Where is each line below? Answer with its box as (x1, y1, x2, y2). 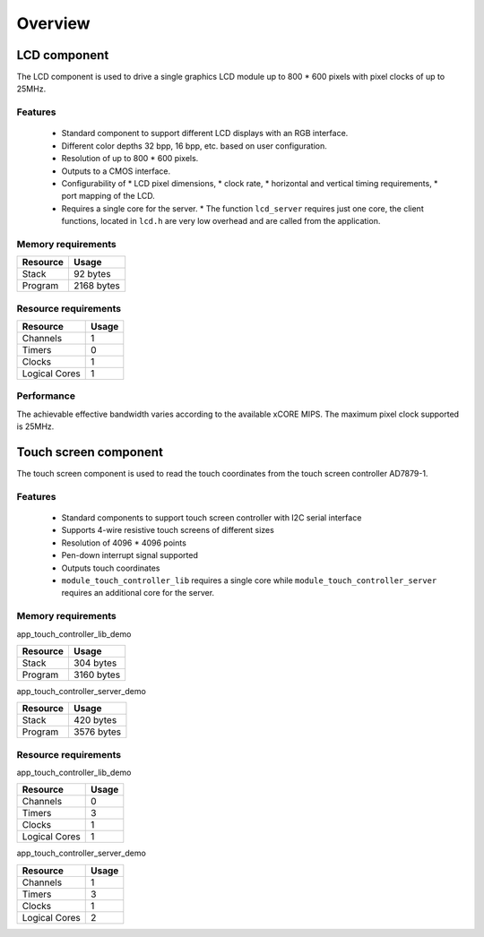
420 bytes (73, 714, 117, 726)
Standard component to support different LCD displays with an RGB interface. (61, 128, 349, 139)
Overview (16, 13, 91, 33)
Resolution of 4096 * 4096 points (61, 537, 187, 548)
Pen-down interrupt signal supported (61, 550, 199, 561)
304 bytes (73, 657, 117, 669)
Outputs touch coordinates (61, 563, 160, 573)
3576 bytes (73, 726, 122, 738)
